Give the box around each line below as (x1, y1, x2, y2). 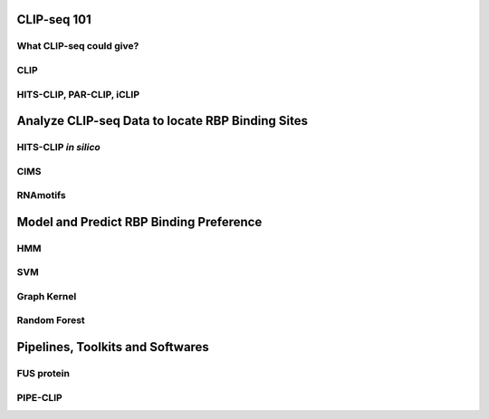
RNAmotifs (16, 189, 67, 202)
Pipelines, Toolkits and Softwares (16, 339, 210, 355)
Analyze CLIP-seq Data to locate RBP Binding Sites (16, 113, 308, 129)
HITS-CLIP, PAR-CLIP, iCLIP (16, 88, 140, 100)
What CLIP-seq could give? (16, 40, 139, 52)
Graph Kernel (16, 290, 77, 302)
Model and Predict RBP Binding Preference (16, 214, 263, 230)
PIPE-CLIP (16, 391, 62, 404)
